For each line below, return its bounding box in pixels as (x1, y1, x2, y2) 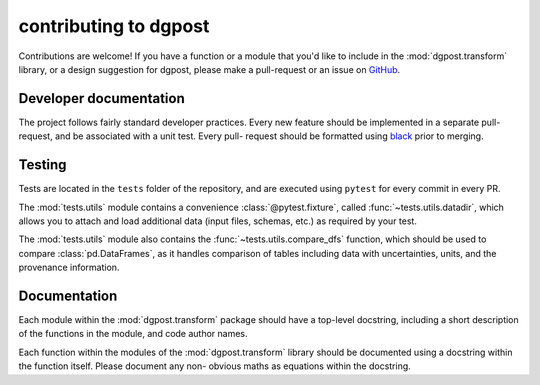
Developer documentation (18, 90, 185, 107)
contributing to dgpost (18, 15, 210, 37)
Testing (18, 156, 67, 174)
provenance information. (18, 261, 120, 274)
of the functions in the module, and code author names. (18, 328, 249, 340)
